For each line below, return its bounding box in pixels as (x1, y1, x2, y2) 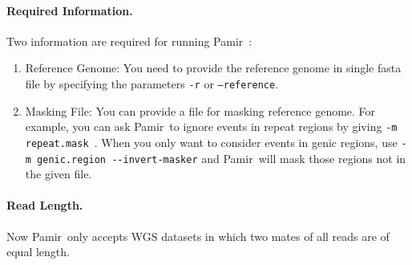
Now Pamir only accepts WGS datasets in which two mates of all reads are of (6, 227, 390, 244)
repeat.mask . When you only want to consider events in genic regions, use (25, 133, 398, 150)
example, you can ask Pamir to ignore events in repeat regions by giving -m (25, 118, 398, 135)
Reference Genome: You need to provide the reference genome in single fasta (25, 59, 402, 76)
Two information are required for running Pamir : (6, 32, 252, 49)
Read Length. (6, 197, 83, 214)
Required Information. (6, 2, 133, 18)
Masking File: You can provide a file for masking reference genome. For (25, 102, 376, 119)
